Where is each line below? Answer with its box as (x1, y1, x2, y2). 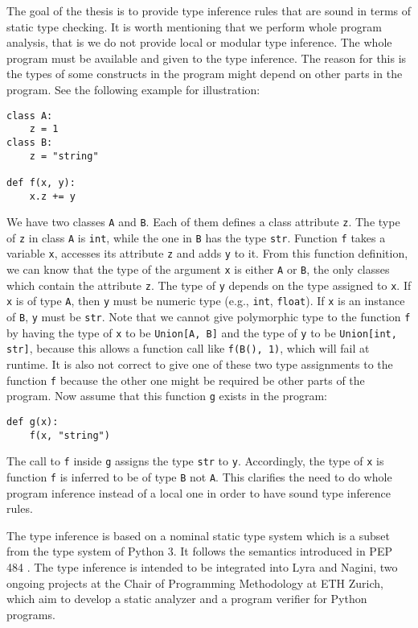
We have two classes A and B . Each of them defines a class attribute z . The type (6, 213, 400, 230)
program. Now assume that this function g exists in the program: (6, 387, 327, 404)
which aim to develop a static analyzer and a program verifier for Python (6, 590, 367, 607)
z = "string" (29, 150, 99, 162)
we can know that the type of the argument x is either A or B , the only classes (6, 261, 390, 278)
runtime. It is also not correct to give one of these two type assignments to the (6, 356, 393, 373)
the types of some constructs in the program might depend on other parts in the (6, 65, 403, 82)
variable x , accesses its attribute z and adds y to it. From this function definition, (6, 245, 408, 262)
